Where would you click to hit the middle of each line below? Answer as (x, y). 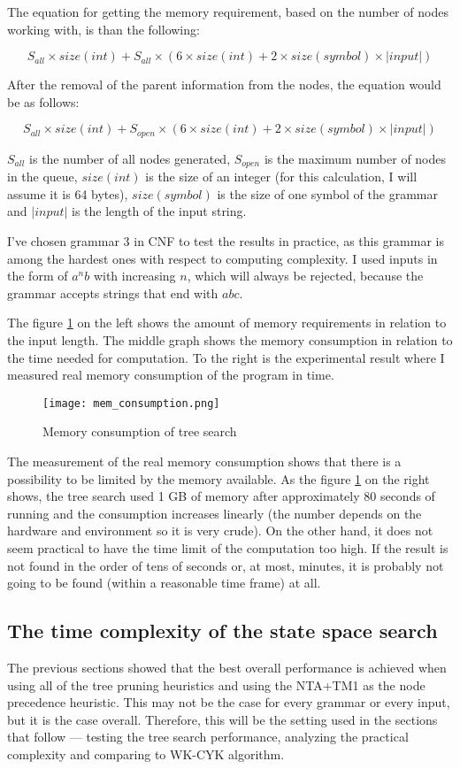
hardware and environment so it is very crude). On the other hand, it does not (220, 531)
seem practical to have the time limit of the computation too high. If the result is (228, 548)
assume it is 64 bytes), (68, 193)
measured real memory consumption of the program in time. (171, 375)
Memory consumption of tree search (140, 431)
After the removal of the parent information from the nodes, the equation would (224, 85)
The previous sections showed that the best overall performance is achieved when (227, 668)
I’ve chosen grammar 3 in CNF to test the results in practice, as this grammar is (226, 241)
